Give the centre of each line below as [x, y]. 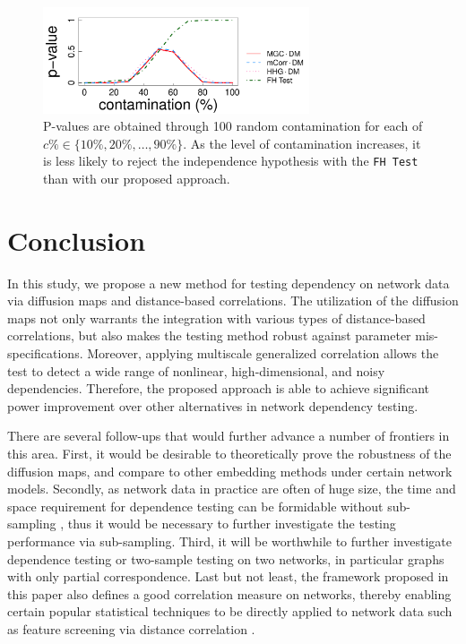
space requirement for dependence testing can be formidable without [195, 506]
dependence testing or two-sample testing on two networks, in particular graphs [226, 558]
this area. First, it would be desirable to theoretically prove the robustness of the [229, 454]
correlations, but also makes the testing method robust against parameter [209, 335]
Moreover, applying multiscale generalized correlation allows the [263, 353]
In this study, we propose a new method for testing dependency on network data [229, 283]
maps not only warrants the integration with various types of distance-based [216, 318]
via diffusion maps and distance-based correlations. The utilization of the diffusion [233, 301]
